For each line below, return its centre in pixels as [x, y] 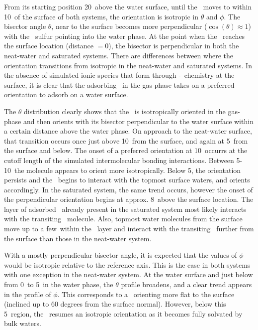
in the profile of [28, 294]
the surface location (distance [49, 46]
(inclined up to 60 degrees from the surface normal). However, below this [115, 304]
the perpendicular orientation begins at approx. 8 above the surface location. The [129, 199]
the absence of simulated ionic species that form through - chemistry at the [119, 75]
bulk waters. [23, 323]
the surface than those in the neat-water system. [78, 238]
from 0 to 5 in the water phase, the [59, 284]
